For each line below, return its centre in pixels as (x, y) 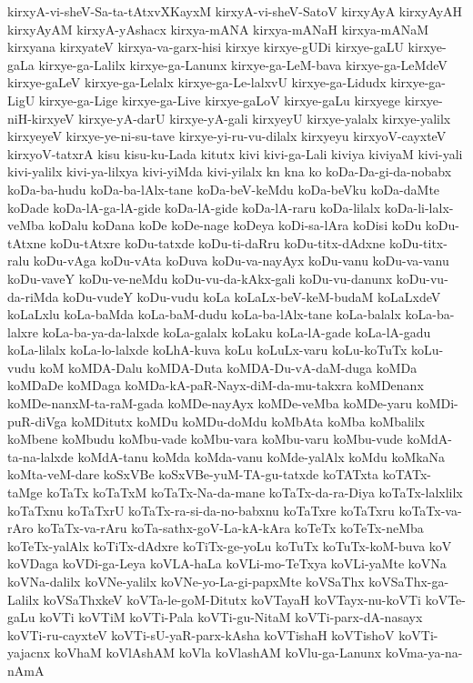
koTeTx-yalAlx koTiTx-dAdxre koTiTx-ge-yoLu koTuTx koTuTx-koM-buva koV (230, 545)
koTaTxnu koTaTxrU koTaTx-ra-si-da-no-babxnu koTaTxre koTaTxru (201, 510)
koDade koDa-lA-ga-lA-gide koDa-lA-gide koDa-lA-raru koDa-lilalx (194, 207)
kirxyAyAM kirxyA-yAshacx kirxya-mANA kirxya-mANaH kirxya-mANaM (218, 29)
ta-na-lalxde (40, 456)
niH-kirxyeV (41, 118)
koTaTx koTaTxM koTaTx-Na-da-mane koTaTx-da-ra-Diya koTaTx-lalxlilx (255, 492)
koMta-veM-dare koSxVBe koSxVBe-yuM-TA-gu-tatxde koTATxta (193, 474)
